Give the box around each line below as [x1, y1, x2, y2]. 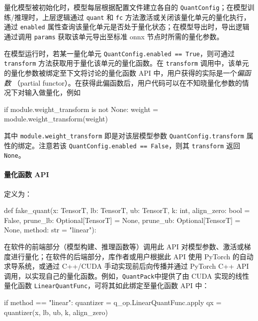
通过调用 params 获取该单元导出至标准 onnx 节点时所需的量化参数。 [4, 31, 224, 41]
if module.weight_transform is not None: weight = [4, 104, 159, 114]
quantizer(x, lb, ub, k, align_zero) [4, 307, 108, 317]
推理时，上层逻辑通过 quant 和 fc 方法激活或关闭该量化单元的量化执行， [14, 11, 251, 22]
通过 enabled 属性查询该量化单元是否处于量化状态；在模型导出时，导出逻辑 [4, 21, 250, 32]
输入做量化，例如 [24, 87, 81, 98]
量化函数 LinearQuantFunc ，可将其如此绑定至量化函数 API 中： [4, 280, 209, 291]
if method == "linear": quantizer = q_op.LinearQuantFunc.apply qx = [4, 297, 222, 308]
